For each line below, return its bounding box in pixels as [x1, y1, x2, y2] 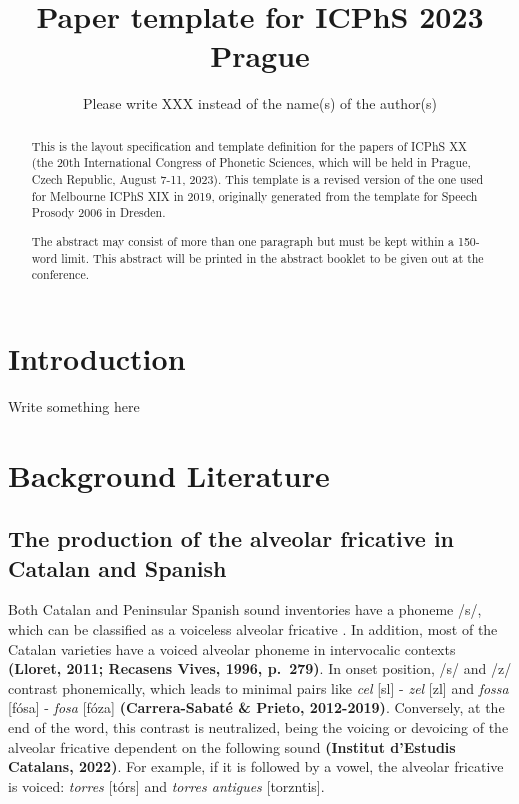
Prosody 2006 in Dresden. [31, 204, 166, 221]
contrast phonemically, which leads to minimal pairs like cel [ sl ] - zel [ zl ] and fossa [8, 677, 509, 698]
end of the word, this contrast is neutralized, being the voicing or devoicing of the [8, 716, 509, 737]
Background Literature [8, 454, 330, 495]
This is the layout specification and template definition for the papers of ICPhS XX [31, 137, 467, 154]
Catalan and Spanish [8, 552, 227, 583]
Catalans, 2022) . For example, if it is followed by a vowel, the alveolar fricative [8, 756, 504, 777]
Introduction [8, 337, 186, 378]
